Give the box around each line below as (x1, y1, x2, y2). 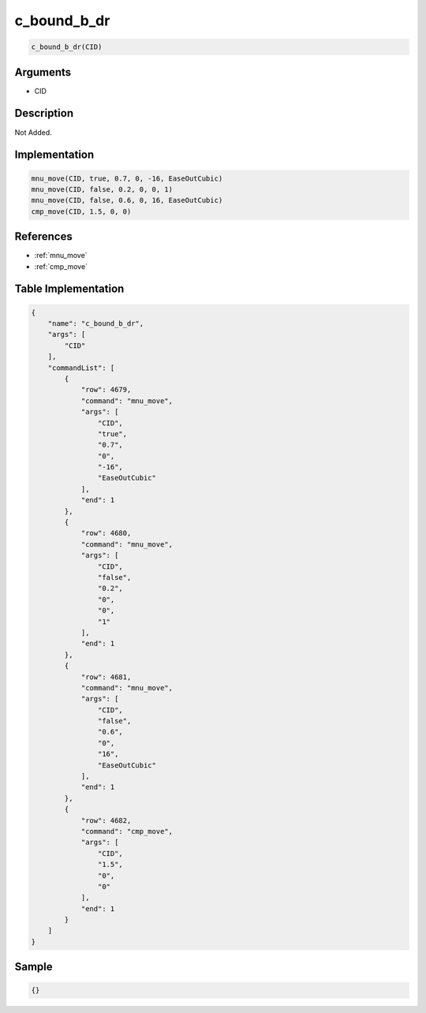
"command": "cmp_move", (80, 827, 174, 835)
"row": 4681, (80, 672, 132, 682)
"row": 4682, (80, 816, 132, 824)
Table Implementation (14, 282, 125, 296)
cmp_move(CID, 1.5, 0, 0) (31, 207, 132, 216)
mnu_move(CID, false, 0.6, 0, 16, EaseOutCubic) (31, 196, 223, 205)
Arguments (14, 65, 72, 79)
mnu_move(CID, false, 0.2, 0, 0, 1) (31, 185, 174, 193)
